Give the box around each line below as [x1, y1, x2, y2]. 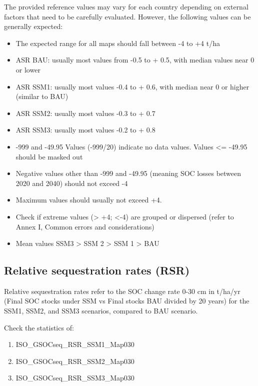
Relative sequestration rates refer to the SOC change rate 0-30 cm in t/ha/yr [4, 285, 240, 296]
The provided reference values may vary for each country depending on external [4, 1, 248, 11]
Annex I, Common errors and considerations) [15, 221, 154, 231]
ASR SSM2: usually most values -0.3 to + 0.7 [15, 107, 155, 118]
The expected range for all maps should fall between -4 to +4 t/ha [15, 37, 220, 48]
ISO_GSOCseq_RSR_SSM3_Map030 [15, 372, 134, 383]
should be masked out [15, 151, 83, 161]
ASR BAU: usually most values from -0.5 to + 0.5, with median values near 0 [15, 54, 254, 65]
